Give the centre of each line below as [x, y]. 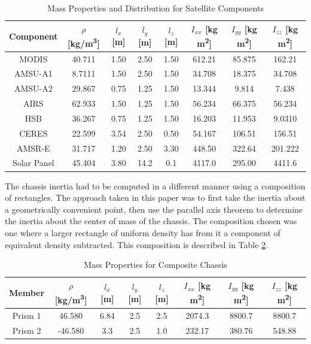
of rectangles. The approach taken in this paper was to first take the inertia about [155, 197]
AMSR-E [33, 148]
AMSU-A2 [33, 88]
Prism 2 [27, 330]
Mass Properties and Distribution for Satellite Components [155, 8]
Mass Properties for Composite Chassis [155, 265]
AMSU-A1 [33, 73]
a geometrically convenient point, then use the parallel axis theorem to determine [154, 209]
